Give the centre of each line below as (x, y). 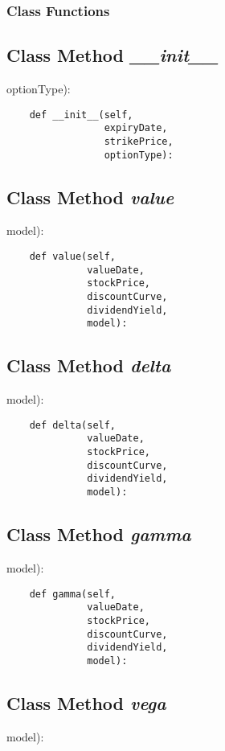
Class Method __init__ (112, 55)
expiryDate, (136, 128)
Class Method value (90, 197)
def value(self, (73, 257)
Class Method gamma (99, 534)
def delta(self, (73, 425)
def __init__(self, (81, 115)
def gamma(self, (73, 594)
